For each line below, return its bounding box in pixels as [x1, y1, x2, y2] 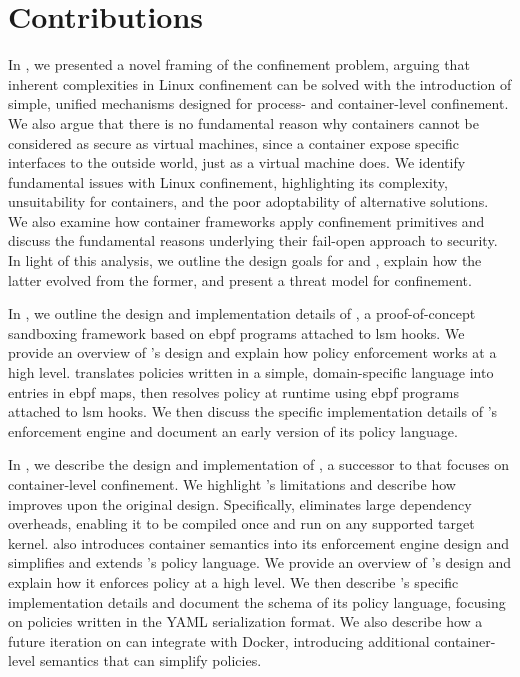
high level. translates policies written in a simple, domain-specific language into [8, 362, 494, 383]
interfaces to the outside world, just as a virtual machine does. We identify [8, 152, 466, 173]
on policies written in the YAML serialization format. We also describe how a [8, 611, 483, 632]
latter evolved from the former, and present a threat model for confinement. [8, 269, 472, 290]
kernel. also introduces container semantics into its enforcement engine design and [8, 532, 510, 553]
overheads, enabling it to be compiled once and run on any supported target [8, 513, 475, 534]
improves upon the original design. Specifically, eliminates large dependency [8, 493, 472, 514]
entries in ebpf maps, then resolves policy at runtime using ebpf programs [8, 381, 460, 402]
